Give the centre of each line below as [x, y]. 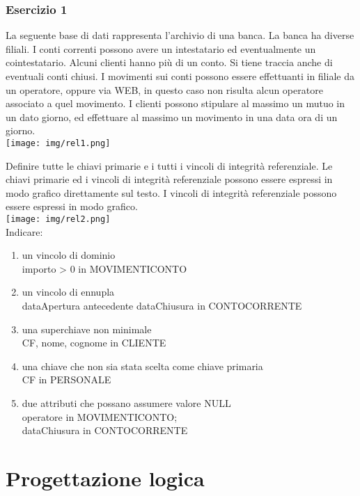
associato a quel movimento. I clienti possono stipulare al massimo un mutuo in [175, 103]
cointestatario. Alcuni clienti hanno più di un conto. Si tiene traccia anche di [169, 62]
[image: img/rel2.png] [58, 219]
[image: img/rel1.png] [58, 143]
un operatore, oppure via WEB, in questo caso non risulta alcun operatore [164, 89]
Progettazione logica [105, 478]
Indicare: [24, 231]
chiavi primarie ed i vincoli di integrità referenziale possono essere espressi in [169, 179]
